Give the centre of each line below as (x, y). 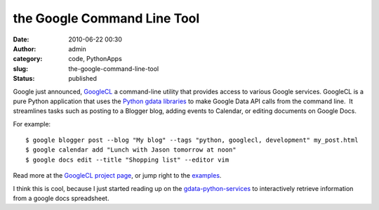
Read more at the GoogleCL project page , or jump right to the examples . (117, 176)
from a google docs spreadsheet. (61, 198)
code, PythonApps (95, 59)
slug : (20, 68)
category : (28, 59)
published (83, 79)
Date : (21, 39)
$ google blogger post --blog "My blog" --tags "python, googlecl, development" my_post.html (192, 140)
